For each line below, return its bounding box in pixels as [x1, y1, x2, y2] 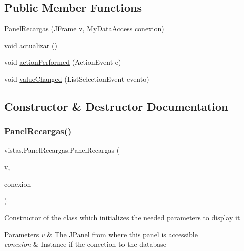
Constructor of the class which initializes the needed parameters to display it [4, 212, 240, 222]
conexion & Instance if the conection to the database [4, 239, 167, 249]
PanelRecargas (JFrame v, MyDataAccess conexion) [4, 23, 164, 34]
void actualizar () [4, 40, 57, 50]
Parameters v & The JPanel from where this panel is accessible [4, 229, 198, 239]
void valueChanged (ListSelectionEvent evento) [4, 73, 149, 84]
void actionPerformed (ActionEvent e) [4, 57, 121, 67]
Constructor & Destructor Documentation [4, 98, 228, 114]
